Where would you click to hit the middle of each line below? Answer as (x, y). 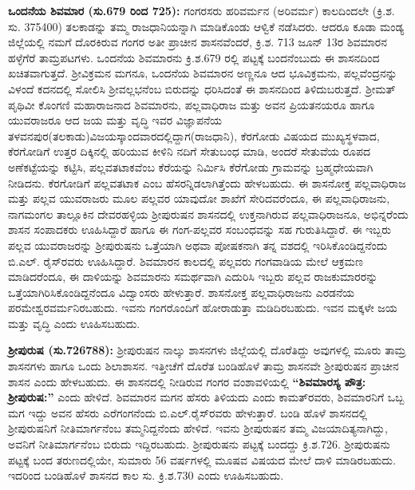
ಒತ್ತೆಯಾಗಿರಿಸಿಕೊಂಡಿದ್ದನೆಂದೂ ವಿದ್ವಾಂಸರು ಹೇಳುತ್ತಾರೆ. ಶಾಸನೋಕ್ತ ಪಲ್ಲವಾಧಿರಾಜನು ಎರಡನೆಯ (181, 292)
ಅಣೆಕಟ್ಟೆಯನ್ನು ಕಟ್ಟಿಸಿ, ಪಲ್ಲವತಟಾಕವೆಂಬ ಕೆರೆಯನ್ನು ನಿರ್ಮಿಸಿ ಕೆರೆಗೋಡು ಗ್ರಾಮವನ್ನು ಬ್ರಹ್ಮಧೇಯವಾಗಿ (191, 166)
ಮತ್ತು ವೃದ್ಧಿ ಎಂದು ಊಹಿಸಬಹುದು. (74, 323)
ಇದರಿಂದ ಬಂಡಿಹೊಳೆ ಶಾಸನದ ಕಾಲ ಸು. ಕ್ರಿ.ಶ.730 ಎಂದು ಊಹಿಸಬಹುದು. (146, 475)
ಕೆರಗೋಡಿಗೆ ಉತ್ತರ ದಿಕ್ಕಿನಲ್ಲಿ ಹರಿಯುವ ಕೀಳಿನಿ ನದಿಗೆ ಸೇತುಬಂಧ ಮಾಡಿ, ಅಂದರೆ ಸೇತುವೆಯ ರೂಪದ (190, 151)
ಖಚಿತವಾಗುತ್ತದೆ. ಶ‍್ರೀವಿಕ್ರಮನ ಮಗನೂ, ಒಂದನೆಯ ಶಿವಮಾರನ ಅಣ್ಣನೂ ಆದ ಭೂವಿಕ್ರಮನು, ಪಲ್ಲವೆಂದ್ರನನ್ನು (203, 73)
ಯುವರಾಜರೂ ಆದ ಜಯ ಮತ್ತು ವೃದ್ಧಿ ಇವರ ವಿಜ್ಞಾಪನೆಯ (115, 120)
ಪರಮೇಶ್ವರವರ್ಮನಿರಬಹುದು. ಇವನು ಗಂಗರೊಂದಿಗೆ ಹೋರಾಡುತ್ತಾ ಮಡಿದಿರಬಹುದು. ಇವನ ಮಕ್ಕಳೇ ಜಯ (203, 308)
